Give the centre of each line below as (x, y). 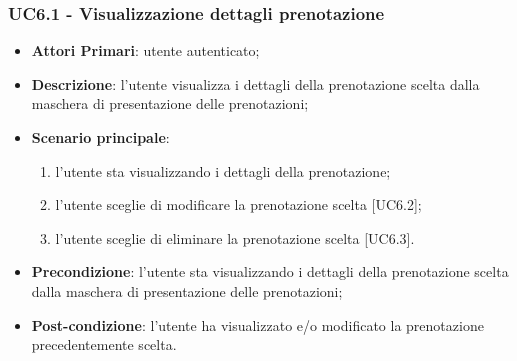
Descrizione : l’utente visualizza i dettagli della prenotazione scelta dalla (255, 83)
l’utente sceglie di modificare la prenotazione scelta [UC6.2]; (238, 204)
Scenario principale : (100, 137)
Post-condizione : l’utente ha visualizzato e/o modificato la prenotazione (257, 324)
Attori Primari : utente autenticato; (145, 50)
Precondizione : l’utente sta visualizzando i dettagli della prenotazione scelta (270, 271)
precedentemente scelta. (104, 344)
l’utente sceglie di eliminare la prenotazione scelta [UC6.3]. (235, 237)
